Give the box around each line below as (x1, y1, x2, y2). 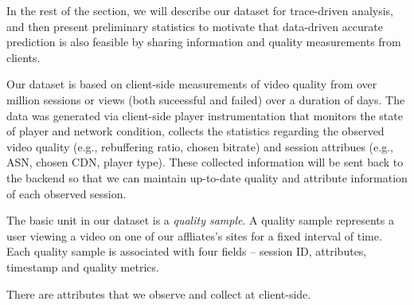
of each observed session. (6, 185, 127, 201)
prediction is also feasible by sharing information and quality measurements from (6, 33, 401, 50)
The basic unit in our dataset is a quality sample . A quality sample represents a (6, 212, 394, 229)
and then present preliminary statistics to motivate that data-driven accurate (6, 18, 384, 34)
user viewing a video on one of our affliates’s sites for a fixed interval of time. (6, 227, 382, 244)
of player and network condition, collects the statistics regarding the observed (6, 123, 385, 139)
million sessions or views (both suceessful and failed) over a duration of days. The (6, 91, 405, 108)
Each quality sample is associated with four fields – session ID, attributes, (6, 243, 367, 260)
